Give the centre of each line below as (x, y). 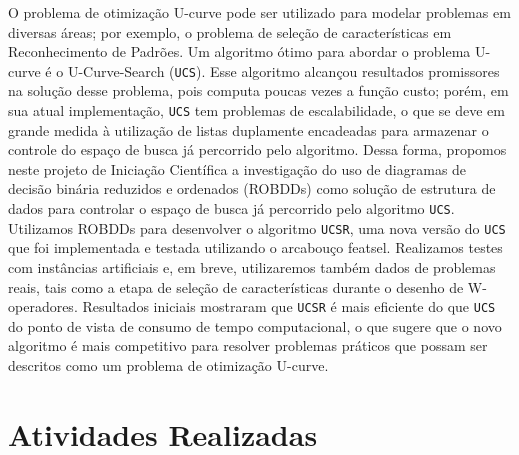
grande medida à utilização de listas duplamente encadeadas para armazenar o (248, 129)
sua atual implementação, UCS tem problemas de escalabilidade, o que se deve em (256, 110)
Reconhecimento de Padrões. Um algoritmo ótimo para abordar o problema (239, 51)
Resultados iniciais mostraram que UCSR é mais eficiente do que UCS (289, 306)
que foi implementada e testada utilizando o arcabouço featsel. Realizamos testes (255, 247)
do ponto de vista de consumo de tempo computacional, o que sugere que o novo (255, 325)
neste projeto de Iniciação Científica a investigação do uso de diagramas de (237, 168)
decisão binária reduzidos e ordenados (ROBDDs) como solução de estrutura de (252, 188)
